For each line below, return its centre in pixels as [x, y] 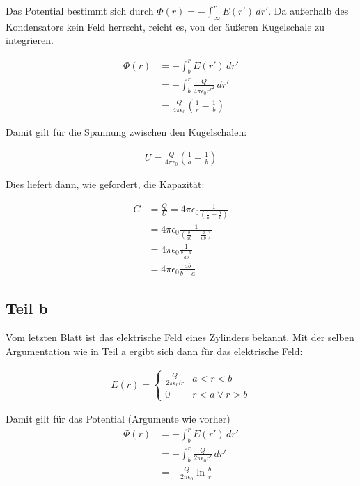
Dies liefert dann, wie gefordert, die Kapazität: [105, 184]
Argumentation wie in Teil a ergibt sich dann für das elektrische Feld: [154, 351]
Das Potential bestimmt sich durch [80, 10]
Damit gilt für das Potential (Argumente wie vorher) [118, 419]
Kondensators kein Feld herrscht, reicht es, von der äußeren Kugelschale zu [165, 26]
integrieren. [30, 40]
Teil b [27, 308]
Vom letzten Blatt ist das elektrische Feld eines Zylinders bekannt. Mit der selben [180, 337]
